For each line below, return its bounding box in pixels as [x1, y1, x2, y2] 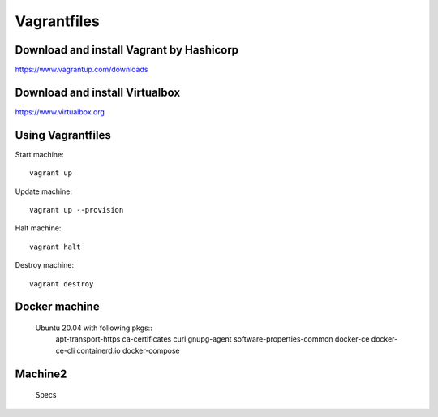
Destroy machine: [15, 260, 75, 270]
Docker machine [15, 300, 101, 314]
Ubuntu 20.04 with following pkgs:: [35, 323, 153, 333]
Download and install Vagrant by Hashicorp [15, 43, 239, 57]
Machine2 [15, 367, 67, 380]
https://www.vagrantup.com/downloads [15, 65, 148, 75]
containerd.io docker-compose [76, 346, 180, 355]
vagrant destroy [29, 279, 94, 288]
